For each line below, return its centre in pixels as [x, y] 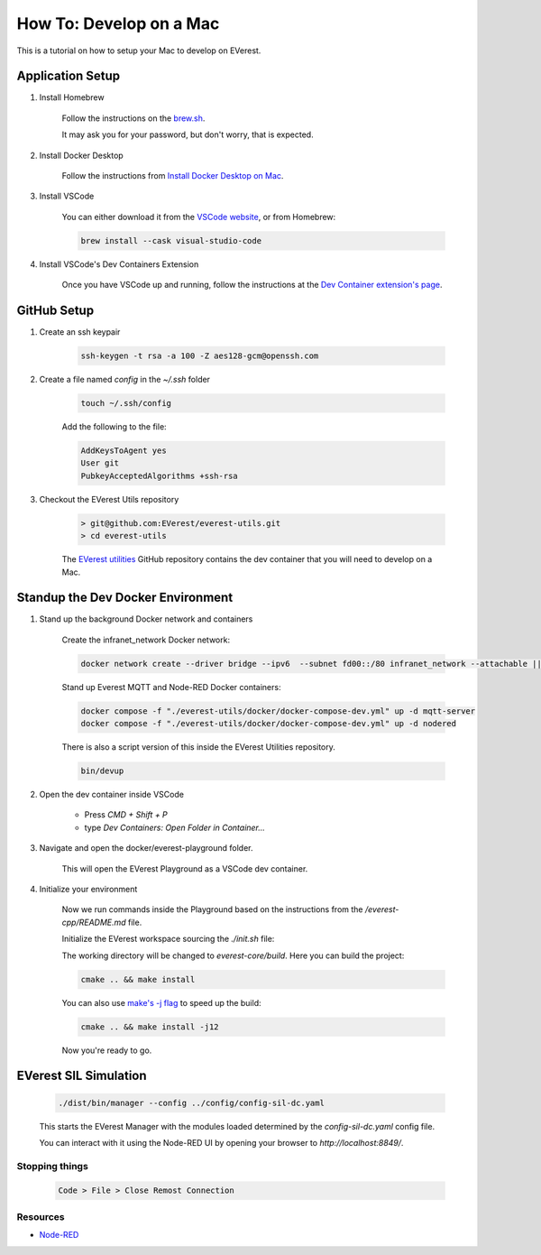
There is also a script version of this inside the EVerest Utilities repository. [198, 747]
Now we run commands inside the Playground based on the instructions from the [213, 909]
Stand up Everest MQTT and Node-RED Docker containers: [171, 687]
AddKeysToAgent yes [124, 450]
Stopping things [53, 1166]
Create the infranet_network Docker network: [146, 640]
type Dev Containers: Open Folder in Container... [175, 827]
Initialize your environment [88, 890]
